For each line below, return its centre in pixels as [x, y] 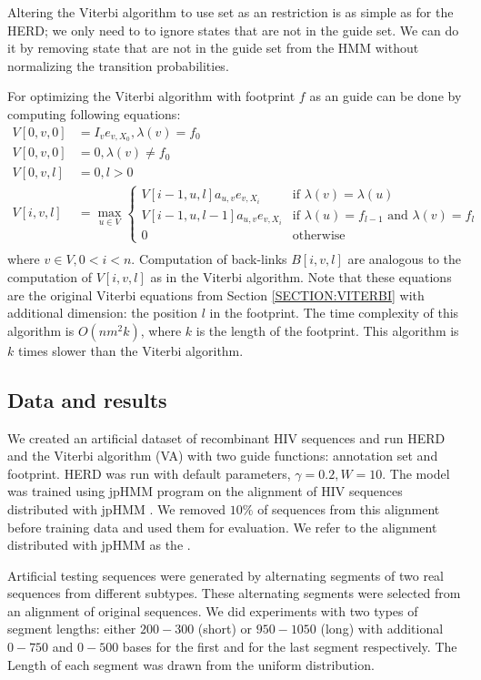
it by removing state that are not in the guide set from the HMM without [213, 48]
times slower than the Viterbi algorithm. [130, 350]
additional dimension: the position [103, 313]
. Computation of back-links [209, 259]
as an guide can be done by [386, 96]
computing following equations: [94, 113]
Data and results [87, 399]
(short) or [225, 629]
